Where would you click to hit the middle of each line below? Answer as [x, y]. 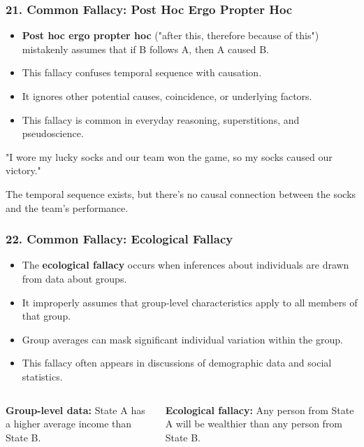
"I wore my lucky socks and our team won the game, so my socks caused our [169, 156]
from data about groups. [74, 278]
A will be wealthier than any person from [254, 424]
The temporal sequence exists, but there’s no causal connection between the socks [181, 193]
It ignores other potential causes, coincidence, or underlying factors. [167, 96]
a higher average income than [69, 424]
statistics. [42, 376]
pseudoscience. [53, 133]
